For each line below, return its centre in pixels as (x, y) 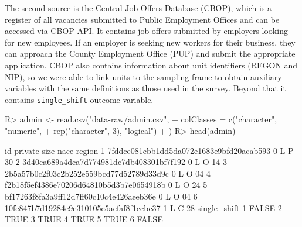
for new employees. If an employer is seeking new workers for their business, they (150, 42)
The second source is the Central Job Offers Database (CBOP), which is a (138, 8)
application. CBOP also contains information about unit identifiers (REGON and (151, 65)
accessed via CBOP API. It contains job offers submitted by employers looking (146, 31)
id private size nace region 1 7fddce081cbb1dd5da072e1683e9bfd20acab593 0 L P (149, 150)
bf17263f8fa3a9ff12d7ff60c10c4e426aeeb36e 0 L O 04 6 (101, 196)
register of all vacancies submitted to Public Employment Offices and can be (142, 19)
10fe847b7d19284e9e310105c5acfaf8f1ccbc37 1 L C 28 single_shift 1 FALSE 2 (143, 207)
